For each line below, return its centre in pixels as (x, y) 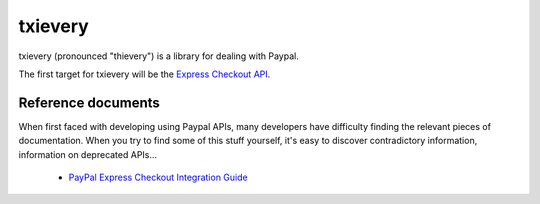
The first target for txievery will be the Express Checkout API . (144, 74)
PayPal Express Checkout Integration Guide (158, 177)
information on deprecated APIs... (88, 154)
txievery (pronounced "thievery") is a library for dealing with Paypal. (158, 56)
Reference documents (89, 102)
